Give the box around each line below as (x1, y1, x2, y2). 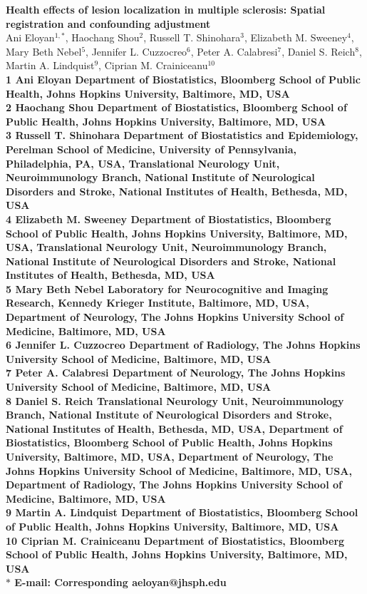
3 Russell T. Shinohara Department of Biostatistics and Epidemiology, (6, 128, 358, 143)
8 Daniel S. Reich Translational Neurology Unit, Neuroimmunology (6, 393, 344, 408)
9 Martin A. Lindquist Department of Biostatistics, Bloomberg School (6, 505, 358, 520)
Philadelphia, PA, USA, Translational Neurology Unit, (6, 155, 280, 170)
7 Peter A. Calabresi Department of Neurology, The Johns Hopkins (6, 365, 346, 380)
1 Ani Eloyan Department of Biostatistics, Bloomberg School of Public (6, 71, 361, 86)
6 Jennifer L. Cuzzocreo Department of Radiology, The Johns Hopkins (6, 337, 361, 352)
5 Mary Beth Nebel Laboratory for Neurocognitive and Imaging (6, 281, 329, 296)
